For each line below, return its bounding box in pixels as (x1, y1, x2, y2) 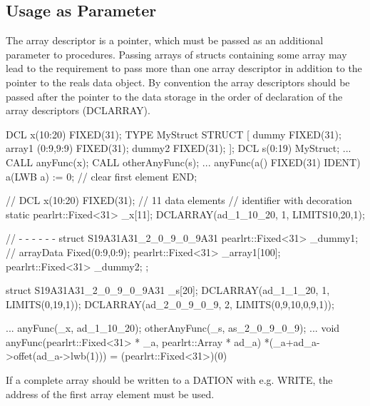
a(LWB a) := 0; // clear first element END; (6, 168, 197, 183)
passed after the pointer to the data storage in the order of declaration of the (6, 88, 343, 103)
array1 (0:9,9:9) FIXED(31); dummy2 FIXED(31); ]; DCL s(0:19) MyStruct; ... (6, 141, 351, 156)
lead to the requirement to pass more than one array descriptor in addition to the (6, 61, 362, 76)
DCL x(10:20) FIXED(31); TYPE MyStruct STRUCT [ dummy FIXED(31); (6, 126, 341, 141)
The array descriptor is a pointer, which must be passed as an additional (6, 33, 324, 48)
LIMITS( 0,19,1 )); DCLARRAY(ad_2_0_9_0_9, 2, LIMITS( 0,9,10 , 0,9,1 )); (6, 296, 334, 311)
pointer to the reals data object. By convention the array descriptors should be (6, 74, 350, 89)
